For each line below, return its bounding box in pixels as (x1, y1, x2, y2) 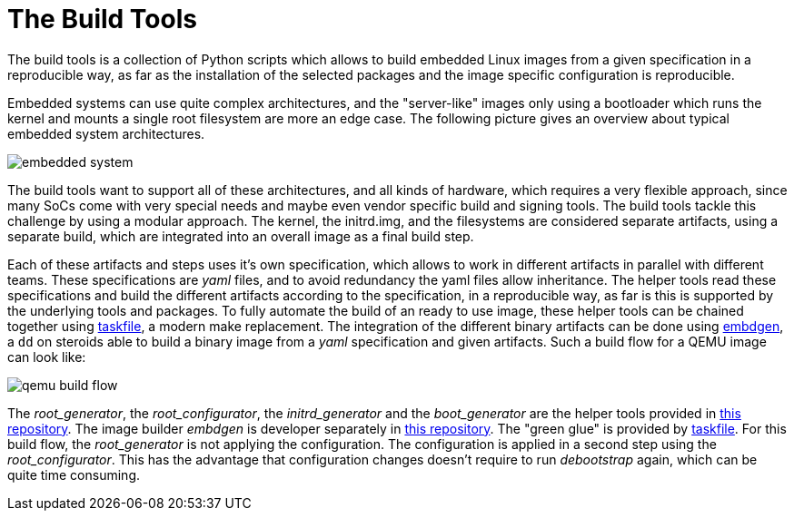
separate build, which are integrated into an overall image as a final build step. (7, 228, 474, 244)
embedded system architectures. (7, 125, 205, 142)
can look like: (7, 348, 86, 365)
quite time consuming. (7, 466, 140, 483)
